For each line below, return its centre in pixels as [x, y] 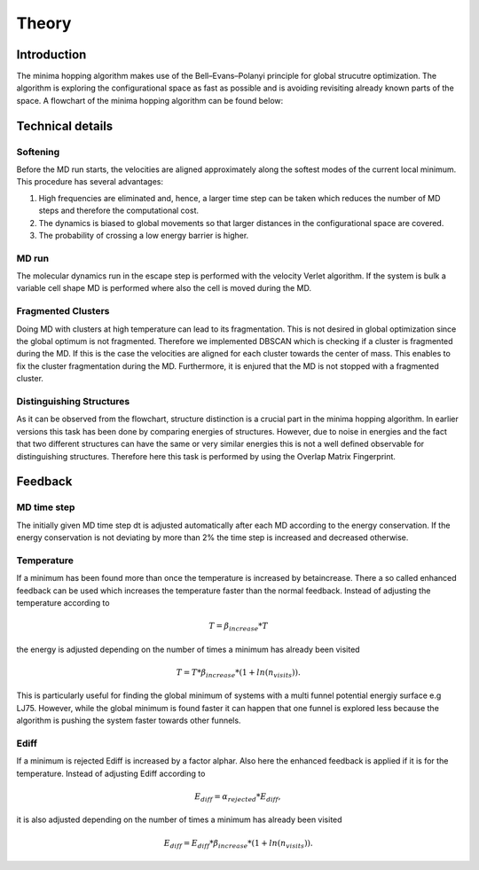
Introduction [51, 55]
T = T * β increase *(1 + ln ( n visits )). [238, 673]
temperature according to [63, 602]
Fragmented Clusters [63, 311]
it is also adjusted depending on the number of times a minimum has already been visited [179, 819]
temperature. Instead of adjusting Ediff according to [111, 773]
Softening [38, 152]
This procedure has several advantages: [90, 182]
